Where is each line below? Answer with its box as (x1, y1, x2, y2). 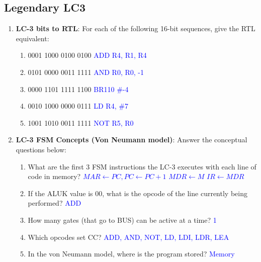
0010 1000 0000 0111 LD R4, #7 (28, 101, 128, 111)
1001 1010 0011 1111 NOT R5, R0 (28, 117, 134, 128)
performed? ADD (28, 198, 81, 208)
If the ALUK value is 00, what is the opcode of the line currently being (28, 188, 247, 198)
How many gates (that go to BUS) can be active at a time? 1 (28, 214, 217, 225)
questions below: (16, 144, 66, 154)
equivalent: (16, 33, 49, 43)
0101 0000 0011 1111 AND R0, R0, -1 (28, 66, 144, 77)
